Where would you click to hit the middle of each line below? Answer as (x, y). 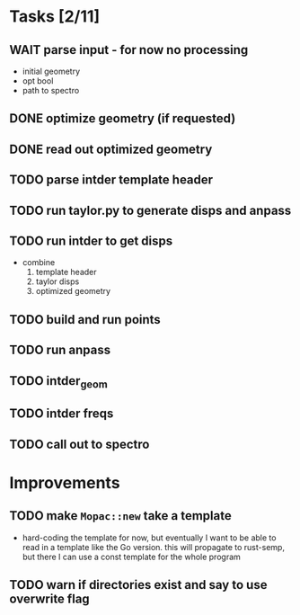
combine (39, 263)
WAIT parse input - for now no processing (129, 50)
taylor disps (57, 281)
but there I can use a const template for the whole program (131, 557)
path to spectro (51, 90)
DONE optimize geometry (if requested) (123, 119)
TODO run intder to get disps (91, 241)
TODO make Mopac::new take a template (120, 516)
